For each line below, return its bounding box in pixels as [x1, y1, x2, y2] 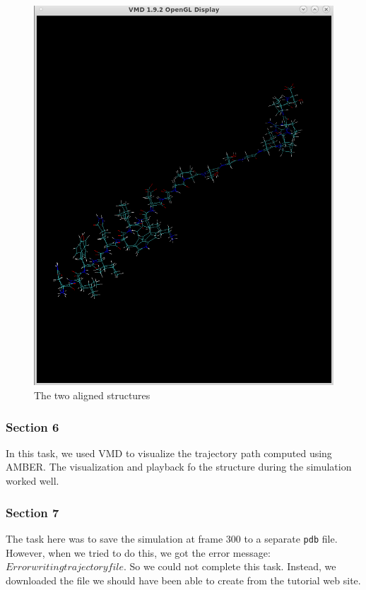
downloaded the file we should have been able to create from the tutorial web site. [6, 572, 361, 587]
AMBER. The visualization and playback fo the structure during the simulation [6, 459, 352, 474]
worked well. [6, 473, 59, 488]
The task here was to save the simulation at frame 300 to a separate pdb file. [6, 531, 338, 545]
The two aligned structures [34, 388, 150, 403]
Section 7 [6, 503, 59, 521]
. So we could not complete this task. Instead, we [124, 559, 336, 574]
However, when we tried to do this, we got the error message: [6, 545, 271, 560]
